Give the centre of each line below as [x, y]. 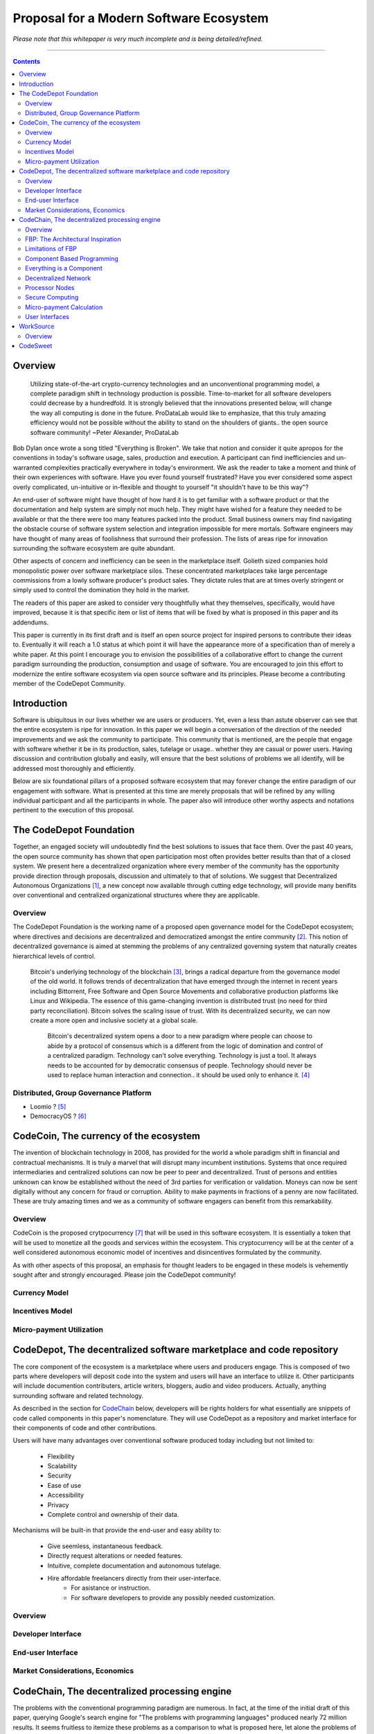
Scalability [62, 1466]
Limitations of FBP [51, 249]
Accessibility [66, 1495]
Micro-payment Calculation [64, 307]
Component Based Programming [72, 258]
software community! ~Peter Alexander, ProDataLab [105, 432]
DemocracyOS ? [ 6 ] [58, 1116]
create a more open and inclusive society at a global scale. [114, 1020]
